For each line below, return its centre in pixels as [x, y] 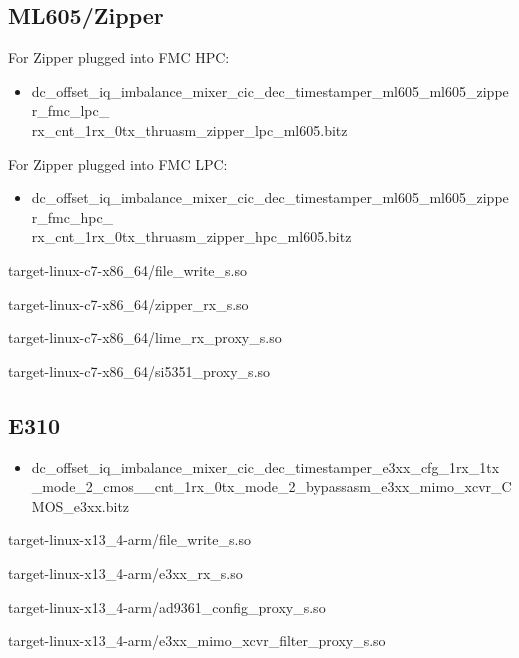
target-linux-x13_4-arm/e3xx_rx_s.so [125, 572]
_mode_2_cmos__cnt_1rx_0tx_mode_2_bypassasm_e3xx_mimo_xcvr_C [271, 486]
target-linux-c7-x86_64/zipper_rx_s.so [128, 303]
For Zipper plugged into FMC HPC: [119, 57]
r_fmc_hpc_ [72, 216]
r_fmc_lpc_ [70, 110]
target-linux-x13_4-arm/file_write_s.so [129, 539]
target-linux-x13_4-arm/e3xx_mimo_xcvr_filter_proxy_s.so [197, 640]
